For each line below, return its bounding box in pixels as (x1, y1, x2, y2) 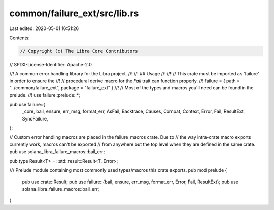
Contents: (9, 35, 30, 41)
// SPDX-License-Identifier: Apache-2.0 (9, 61, 92, 67)
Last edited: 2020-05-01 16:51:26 (9, 25, 79, 32)
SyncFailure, (22, 115, 48, 122)
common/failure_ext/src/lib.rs (9, 8, 139, 19)
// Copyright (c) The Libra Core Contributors (20, 48, 138, 54)
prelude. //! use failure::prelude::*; (9, 92, 81, 98)
